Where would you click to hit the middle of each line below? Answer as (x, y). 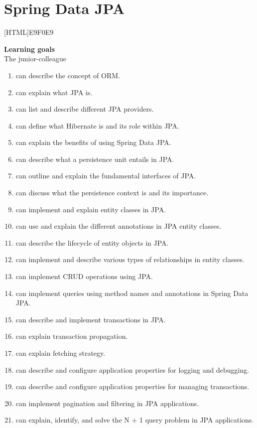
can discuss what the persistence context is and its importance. (112, 193)
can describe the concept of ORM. (68, 75)
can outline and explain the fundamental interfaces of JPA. (106, 176)
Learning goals (30, 49)
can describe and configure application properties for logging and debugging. (132, 369)
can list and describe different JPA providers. (85, 109)
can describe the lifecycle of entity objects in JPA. (92, 242)
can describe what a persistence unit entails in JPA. (95, 159)
